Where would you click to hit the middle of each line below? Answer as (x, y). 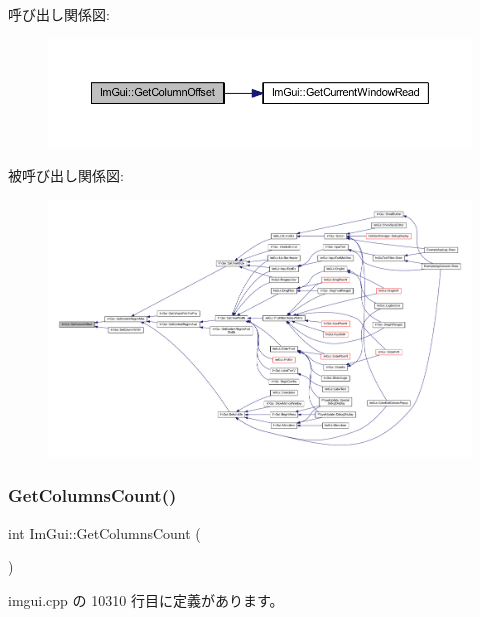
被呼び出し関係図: (66, 175)
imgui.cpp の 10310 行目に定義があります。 (146, 599)
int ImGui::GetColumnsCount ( (104, 532)
